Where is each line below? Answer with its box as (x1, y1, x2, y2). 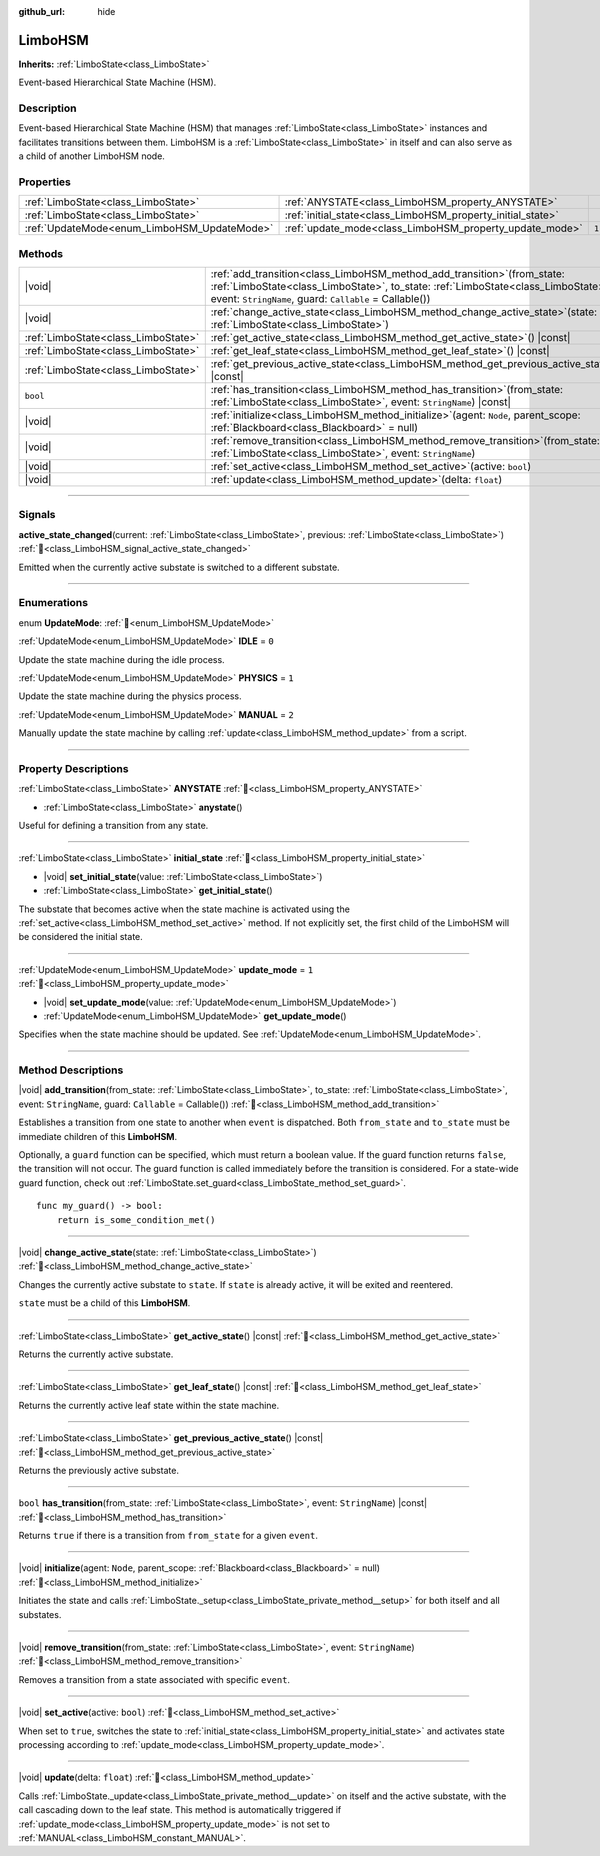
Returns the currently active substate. (18, 1348, 174, 1360)
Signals (18, 508, 56, 522)
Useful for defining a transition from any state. (18, 820, 209, 832)
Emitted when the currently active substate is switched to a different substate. (18, 561, 340, 573)
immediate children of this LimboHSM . (18, 1130, 178, 1142)
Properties (18, 175, 72, 189)
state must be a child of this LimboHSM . (18, 1297, 191, 1309)
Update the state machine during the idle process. (18, 653, 225, 665)
